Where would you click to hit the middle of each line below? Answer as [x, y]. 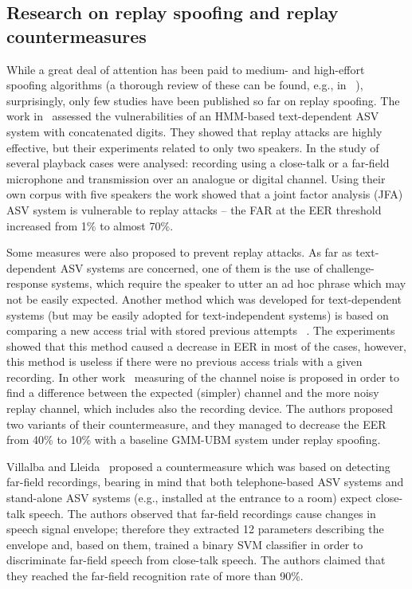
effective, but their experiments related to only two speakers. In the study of [193, 147]
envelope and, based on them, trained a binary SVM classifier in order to [185, 544]
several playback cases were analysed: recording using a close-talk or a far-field [198, 163]
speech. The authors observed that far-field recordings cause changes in [202, 513]
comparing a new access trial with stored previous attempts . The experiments [201, 330]
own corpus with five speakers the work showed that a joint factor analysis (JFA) [205, 194]
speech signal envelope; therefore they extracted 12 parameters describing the [195, 529]
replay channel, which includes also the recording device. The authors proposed [200, 408]
